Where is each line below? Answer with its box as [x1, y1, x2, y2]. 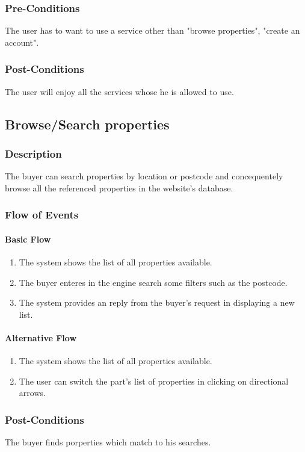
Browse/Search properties [5, 114, 170, 133]
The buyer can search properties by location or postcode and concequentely [5, 170, 283, 182]
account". [5, 36, 39, 48]
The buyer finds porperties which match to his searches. [5, 436, 211, 448]
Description [5, 146, 62, 161]
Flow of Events [5, 207, 79, 222]
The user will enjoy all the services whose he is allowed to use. [5, 85, 234, 98]
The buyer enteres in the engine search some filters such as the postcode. [19, 276, 288, 288]
